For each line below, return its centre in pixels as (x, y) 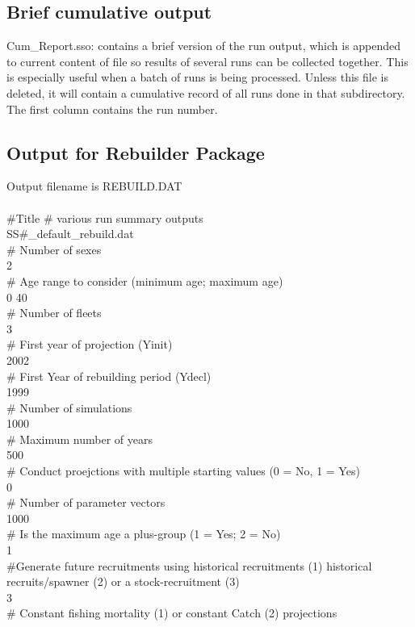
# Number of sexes (54, 249)
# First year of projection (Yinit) (90, 344)
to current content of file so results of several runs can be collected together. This (207, 61)
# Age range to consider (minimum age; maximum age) (145, 280)
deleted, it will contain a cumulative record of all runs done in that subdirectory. (206, 92)
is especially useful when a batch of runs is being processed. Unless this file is (198, 77)
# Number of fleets (54, 313)
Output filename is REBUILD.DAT (94, 186)
